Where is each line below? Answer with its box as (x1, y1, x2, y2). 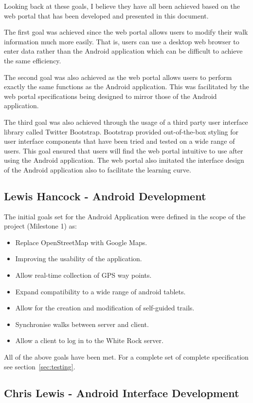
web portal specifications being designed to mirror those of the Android (4, 91, 217, 101)
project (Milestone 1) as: (4, 221, 77, 231)
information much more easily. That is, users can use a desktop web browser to (4, 36, 239, 46)
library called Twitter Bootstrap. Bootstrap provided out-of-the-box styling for (4, 126, 239, 136)
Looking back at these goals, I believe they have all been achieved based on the (4, 1, 240, 11)
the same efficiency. (4, 55, 61, 65)
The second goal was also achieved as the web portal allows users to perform (4, 72, 232, 82)
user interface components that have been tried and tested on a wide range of (4, 136, 235, 146)
